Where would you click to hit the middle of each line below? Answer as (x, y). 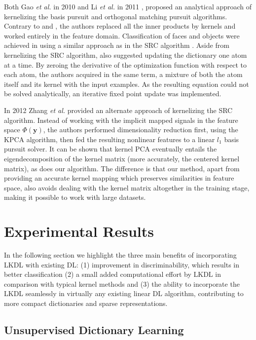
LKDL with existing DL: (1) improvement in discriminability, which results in (122, 264)
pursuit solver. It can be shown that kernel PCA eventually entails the (110, 149)
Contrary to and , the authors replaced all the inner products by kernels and (120, 26)
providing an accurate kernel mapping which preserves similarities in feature (119, 178)
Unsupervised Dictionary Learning (94, 329)
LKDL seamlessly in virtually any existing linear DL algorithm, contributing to (124, 293)
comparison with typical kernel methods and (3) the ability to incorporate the (122, 283)
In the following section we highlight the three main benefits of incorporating (120, 255)
